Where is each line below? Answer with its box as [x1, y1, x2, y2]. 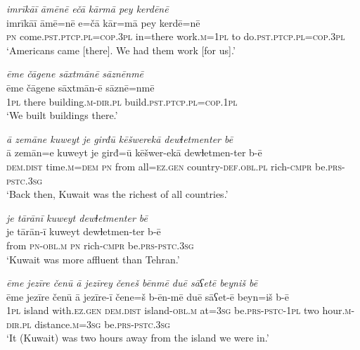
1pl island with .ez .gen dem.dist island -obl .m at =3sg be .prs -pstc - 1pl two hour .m [6, 303, 352, 318]
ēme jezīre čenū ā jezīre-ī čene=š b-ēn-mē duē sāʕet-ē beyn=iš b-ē [6, 289, 289, 304]
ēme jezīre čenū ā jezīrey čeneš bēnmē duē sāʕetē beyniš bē [6, 275, 258, 290]
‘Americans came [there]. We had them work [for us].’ [6, 42, 236, 57]
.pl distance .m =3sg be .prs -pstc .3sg [19, 316, 170, 331]
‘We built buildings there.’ [6, 108, 118, 123]
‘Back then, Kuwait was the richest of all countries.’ [6, 187, 229, 201]
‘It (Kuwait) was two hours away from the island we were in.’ [6, 330, 269, 345]
